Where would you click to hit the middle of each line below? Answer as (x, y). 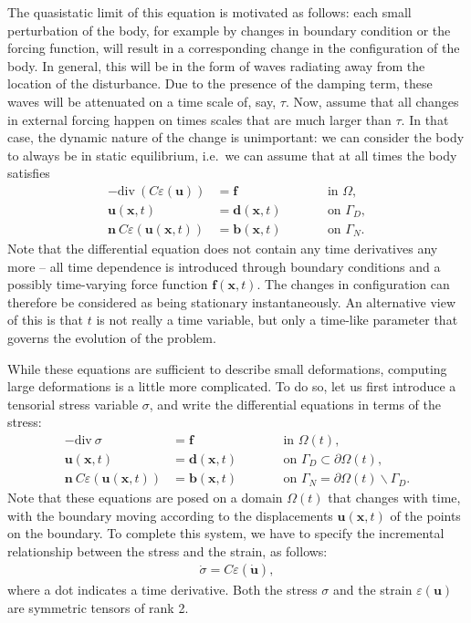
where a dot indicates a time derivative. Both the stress (162, 590)
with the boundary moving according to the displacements (170, 515)
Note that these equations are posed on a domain (145, 498)
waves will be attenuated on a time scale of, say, (142, 101)
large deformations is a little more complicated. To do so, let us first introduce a (232, 386)
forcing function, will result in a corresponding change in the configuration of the (234, 48)
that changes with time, (394, 498)
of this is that (45, 320)
